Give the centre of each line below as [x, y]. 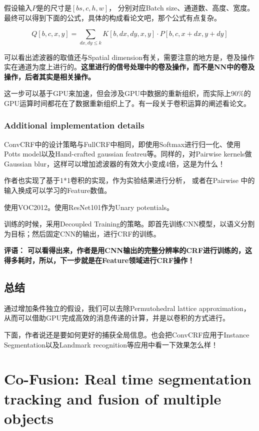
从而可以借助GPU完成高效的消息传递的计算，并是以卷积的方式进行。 [117, 318]
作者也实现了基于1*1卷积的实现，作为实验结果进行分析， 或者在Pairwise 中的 [129, 180]
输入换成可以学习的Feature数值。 [58, 190]
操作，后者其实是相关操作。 [49, 76]
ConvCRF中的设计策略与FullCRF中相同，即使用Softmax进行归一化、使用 [122, 144]
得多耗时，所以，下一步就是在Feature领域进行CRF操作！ [99, 260]
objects [29, 418]
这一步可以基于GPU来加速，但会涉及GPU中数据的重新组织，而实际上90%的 [127, 93]
